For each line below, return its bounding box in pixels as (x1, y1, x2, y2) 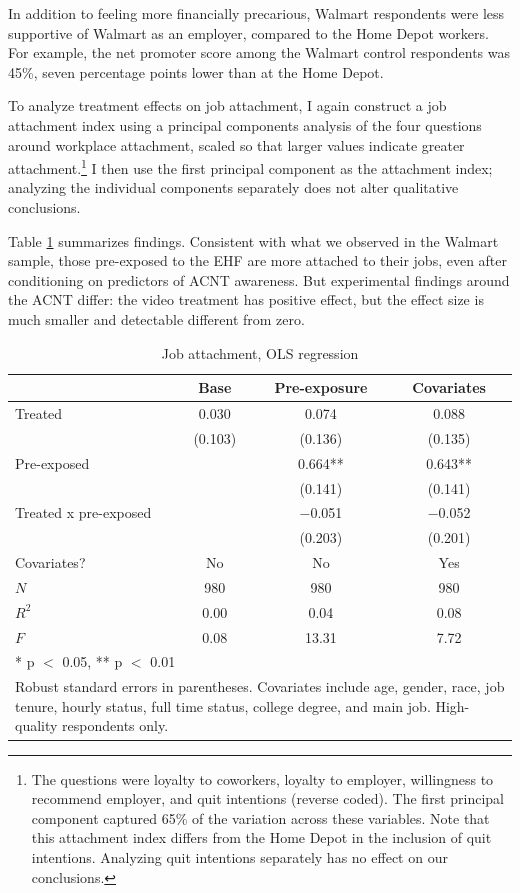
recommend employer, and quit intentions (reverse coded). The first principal (31, 788, 504, 809)
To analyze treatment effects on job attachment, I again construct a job (8, 95, 447, 116)
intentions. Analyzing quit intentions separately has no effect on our (31, 846, 448, 867)
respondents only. (62, 715, 169, 736)
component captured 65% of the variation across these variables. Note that (31, 807, 490, 828)
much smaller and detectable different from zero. (8, 308, 305, 329)
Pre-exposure (274, 377, 368, 398)
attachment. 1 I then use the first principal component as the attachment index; (8, 155, 493, 178)
